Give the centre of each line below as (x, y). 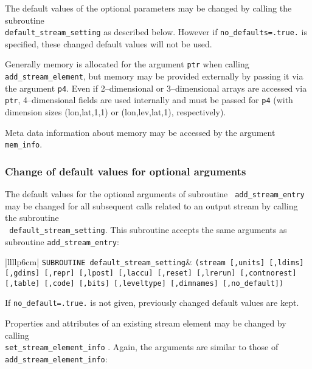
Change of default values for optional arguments (126, 171)
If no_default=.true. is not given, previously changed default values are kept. (152, 303)
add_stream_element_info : (56, 358)
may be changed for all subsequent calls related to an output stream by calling (151, 205)
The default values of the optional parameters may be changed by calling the (148, 8)
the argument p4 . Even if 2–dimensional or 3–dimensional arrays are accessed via (156, 88)
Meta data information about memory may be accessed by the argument (140, 132)
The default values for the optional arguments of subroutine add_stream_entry (155, 194)
